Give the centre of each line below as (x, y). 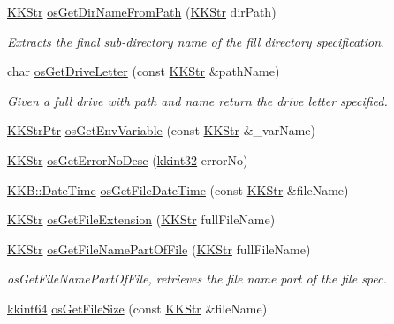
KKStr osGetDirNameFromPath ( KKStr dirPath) (142, 11)
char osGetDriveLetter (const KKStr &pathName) (144, 71)
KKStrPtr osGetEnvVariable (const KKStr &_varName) (161, 130)
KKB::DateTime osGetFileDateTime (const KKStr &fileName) (178, 189)
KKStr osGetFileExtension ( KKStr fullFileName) (141, 219)
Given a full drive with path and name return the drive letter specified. (197, 100)
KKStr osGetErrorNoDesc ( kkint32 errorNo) (128, 159)
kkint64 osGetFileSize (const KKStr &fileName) (137, 308)
